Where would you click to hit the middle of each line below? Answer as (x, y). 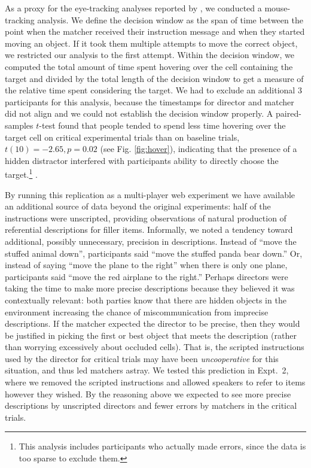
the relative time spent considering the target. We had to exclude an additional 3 (153, 90)
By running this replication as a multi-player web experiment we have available (150, 194)
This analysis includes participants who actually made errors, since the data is (162, 446)
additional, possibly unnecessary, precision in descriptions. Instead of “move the (151, 241)
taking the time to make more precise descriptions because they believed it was (150, 288)
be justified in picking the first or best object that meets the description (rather (151, 335)
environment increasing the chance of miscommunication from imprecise (137, 312)
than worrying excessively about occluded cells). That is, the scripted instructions (155, 347)
